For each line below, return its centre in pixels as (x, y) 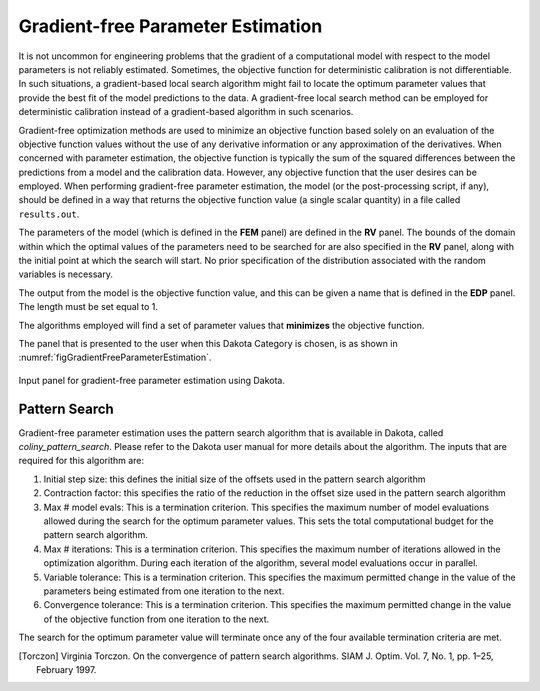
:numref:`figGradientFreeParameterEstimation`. (115, 357)
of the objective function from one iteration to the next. (156, 619)
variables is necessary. (66, 274)
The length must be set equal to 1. (88, 307)
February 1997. (66, 669)
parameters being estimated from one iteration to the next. (164, 591)
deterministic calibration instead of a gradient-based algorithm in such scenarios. (186, 112)
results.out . (49, 214)
